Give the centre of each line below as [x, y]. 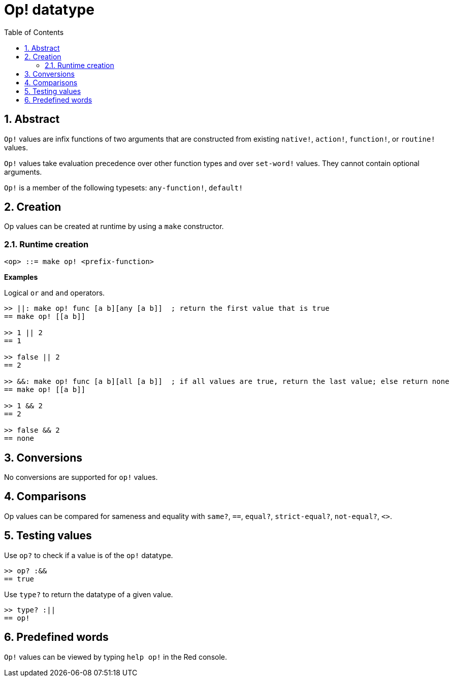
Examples [21, 277]
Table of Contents [34, 32]
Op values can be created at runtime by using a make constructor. [114, 226]
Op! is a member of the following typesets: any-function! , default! [124, 187]
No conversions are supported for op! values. [81, 477]
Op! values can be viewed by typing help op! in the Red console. [116, 657]
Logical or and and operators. [55, 293]
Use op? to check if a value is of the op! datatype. [89, 555]
